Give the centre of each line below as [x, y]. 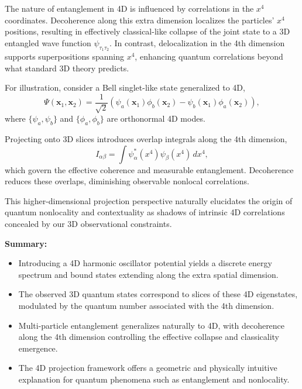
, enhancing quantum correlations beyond [209, 56]
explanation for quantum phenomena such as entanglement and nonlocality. [154, 379]
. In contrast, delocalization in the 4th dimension [197, 42]
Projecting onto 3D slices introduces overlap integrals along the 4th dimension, [146, 139]
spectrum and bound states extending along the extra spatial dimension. [148, 274]
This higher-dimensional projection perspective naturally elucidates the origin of [149, 200]
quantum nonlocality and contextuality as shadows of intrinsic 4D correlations [145, 212]
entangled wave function [48, 42]
